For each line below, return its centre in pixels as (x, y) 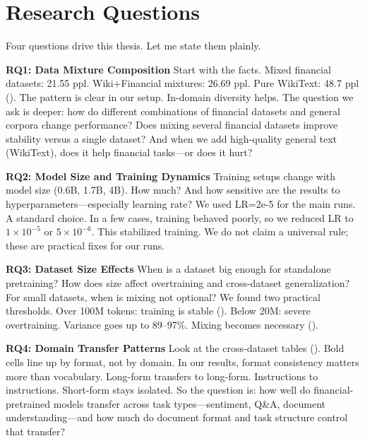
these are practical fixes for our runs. (85, 245)
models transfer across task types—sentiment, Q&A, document (189, 403)
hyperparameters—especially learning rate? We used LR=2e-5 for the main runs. (181, 204)
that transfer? (36, 431)
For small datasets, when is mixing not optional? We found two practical (163, 296)
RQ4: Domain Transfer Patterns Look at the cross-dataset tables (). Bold (175, 348)
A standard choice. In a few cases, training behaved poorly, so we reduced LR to (180, 217)
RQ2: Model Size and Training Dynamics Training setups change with (171, 176)
